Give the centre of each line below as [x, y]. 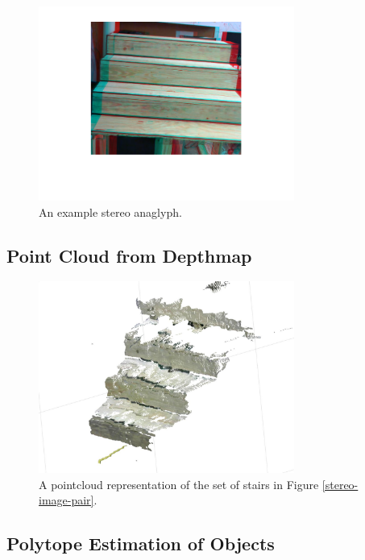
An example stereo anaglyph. [110, 212]
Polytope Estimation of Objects [141, 543]
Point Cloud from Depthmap [129, 255]
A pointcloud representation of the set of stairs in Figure [179, 484]
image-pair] [66, 500]
